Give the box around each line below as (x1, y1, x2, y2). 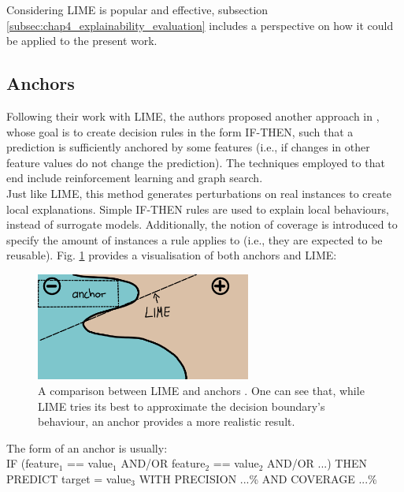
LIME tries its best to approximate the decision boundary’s (38, 397, 325, 414)
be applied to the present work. (6, 32, 158, 49)
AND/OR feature (120, 455, 206, 471)
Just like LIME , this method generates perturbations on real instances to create (6, 184, 391, 201)
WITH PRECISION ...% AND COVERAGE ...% (139, 470, 377, 486)
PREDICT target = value (6, 470, 132, 486)
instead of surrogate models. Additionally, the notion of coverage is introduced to (6, 216, 398, 233)
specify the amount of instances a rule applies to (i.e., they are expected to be (6, 231, 383, 248)
